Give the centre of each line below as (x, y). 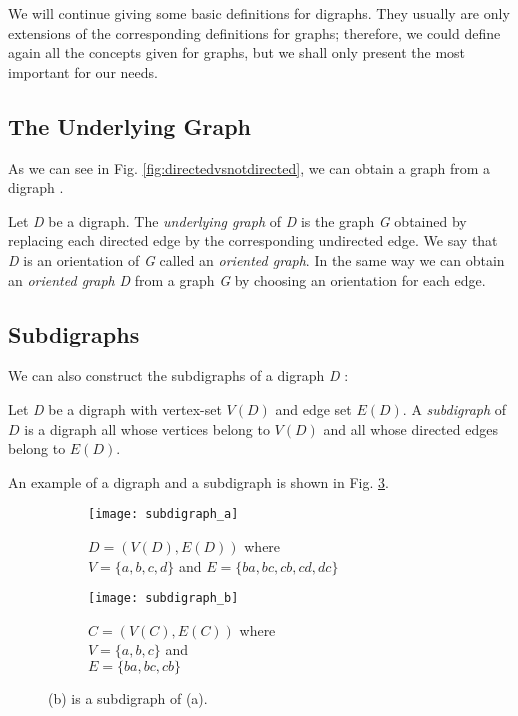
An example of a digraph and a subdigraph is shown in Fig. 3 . (198, 481)
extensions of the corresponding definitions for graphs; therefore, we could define (254, 32)
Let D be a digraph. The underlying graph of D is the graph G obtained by (237, 220)
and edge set (313, 408)
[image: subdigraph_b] (163, 598)
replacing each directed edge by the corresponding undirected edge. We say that (253, 240)
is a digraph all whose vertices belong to (147, 428)
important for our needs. (83, 71)
